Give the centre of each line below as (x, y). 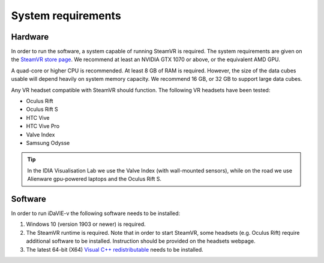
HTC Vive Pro (43, 126)
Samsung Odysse (48, 143)
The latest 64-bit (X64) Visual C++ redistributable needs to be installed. (115, 249)
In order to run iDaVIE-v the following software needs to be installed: (96, 213)
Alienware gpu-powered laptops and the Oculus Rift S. (94, 179)
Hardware (30, 37)
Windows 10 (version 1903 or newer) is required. (86, 224)
